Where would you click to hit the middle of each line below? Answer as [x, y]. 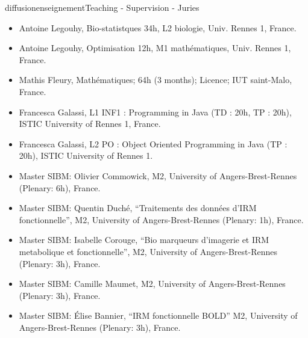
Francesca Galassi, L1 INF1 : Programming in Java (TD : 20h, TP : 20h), [155, 112]
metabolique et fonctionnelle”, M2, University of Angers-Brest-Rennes [148, 251]
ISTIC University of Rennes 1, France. [90, 124]
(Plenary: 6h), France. [60, 187]
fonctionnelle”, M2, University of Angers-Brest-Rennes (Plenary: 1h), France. [161, 219]
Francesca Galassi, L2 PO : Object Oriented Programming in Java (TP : [153, 143]
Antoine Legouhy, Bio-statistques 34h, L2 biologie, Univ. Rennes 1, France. [158, 27]
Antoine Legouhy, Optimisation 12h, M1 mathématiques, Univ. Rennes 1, [155, 48]
